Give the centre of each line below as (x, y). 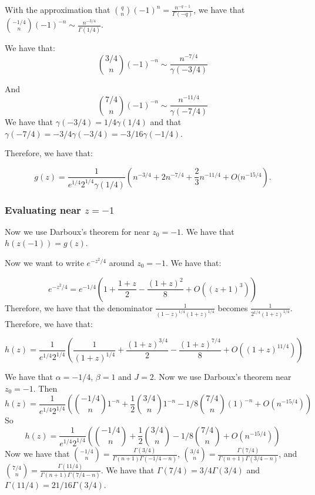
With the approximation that (58, 9)
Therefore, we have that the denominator (79, 307)
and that (166, 121)
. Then (45, 388)
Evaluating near (43, 209)
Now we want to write (44, 263)
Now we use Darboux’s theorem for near (77, 231)
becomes (233, 307)
